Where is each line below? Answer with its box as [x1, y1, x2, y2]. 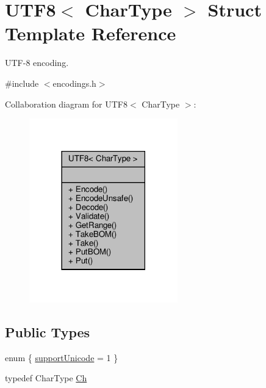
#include [5, 76, 39, 89]
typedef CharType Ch [5, 372, 87, 384]
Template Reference [5, 21, 176, 46]
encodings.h [52, 76, 96, 89]
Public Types [5, 322, 90, 341]
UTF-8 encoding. [5, 56, 69, 69]
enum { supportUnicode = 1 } [5, 351, 118, 364]
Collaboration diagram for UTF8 [5, 97, 128, 110]
